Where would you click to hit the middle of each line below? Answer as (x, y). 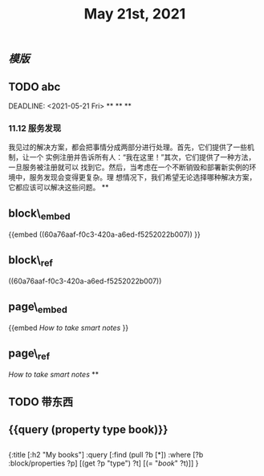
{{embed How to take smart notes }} (69, 328)
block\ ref (31, 261)
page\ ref (29, 354)
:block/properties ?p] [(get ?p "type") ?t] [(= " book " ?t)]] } (104, 463)
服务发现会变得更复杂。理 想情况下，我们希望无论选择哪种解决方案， (143, 177)
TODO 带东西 (41, 402)
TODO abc (35, 86)
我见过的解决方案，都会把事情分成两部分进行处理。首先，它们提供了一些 (128, 147)
